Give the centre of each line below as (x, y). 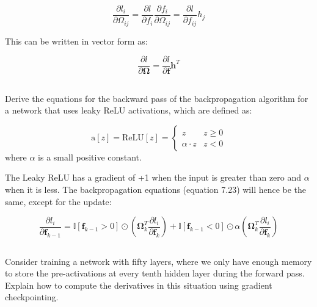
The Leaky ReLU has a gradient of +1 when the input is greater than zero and (153, 177)
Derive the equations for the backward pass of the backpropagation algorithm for (157, 98)
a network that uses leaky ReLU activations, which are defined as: (129, 110)
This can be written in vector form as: (76, 41)
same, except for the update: (58, 201)
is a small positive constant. (90, 157)
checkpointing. (32, 297)
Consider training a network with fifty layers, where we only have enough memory (158, 261)
